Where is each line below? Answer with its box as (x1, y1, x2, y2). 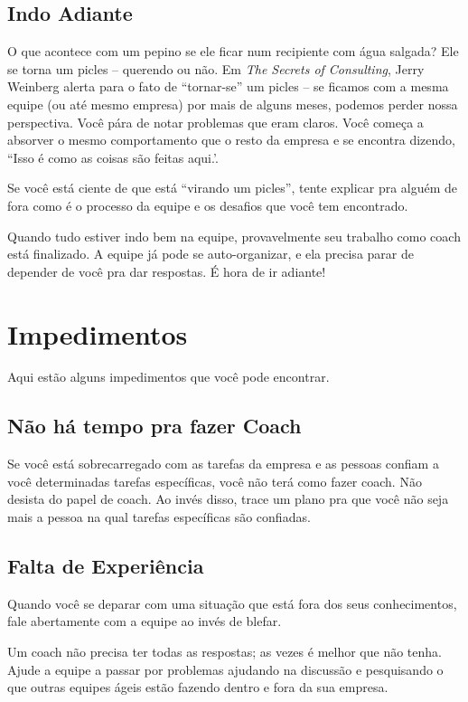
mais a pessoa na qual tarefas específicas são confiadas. (7, 508, 311, 526)
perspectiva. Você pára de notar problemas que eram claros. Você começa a (7, 112, 424, 131)
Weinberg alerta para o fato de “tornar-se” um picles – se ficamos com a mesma (7, 77, 449, 96)
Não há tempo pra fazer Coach (7, 412, 302, 440)
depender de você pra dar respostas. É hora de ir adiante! (7, 261, 326, 280)
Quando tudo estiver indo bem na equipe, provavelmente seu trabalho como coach (7, 226, 461, 245)
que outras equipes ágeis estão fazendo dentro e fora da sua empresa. (7, 678, 388, 697)
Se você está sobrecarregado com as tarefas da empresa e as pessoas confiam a (7, 454, 439, 473)
